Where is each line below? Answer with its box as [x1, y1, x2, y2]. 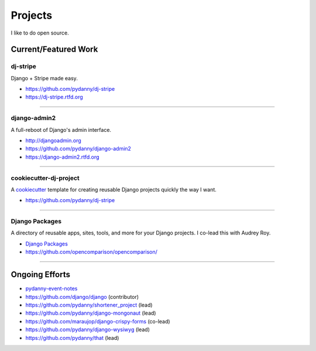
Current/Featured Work [11, 45, 98, 54]
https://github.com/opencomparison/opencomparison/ [25, 248, 157, 255]
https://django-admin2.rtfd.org [25, 153, 99, 161]
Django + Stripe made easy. [11, 74, 78, 81]
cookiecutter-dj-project [11, 173, 80, 182]
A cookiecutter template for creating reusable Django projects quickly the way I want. [11, 186, 217, 193]
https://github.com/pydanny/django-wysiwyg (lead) [25, 326, 150, 333]
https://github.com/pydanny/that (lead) [25, 334, 119, 341]
